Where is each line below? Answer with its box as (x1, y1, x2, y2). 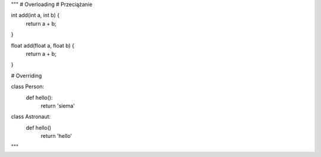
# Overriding (11, 72, 42, 79)
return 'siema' (40, 102, 75, 109)
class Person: (11, 83, 45, 90)
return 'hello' (40, 133, 73, 140)
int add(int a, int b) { (11, 12, 59, 19)
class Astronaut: (11, 113, 51, 120)
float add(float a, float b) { (11, 42, 74, 49)
